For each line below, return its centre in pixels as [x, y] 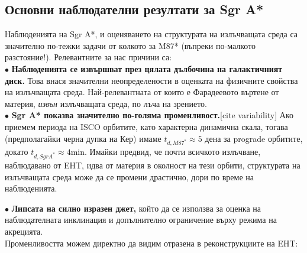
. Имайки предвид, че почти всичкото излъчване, [172, 152]
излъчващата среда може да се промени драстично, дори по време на [129, 176]
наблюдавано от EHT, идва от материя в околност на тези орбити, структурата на [153, 165]
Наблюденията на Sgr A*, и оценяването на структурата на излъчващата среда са [151, 34]
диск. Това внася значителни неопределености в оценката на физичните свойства [151, 80]
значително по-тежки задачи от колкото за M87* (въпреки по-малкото [130, 45]
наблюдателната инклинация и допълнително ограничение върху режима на [141, 220]
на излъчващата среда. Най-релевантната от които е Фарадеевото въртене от [142, 92]
